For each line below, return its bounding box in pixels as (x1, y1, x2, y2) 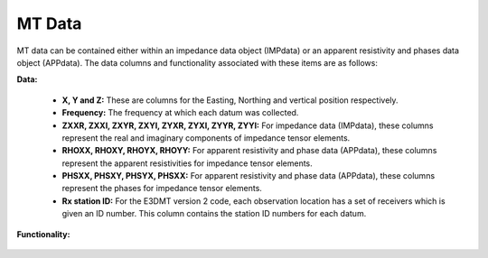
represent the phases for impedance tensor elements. (61, 183, 262, 194)
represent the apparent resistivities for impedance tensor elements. (61, 158, 314, 169)
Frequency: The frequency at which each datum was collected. (61, 107, 299, 118)
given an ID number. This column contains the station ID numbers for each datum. (61, 208, 367, 219)
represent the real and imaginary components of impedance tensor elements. (61, 132, 351, 143)
